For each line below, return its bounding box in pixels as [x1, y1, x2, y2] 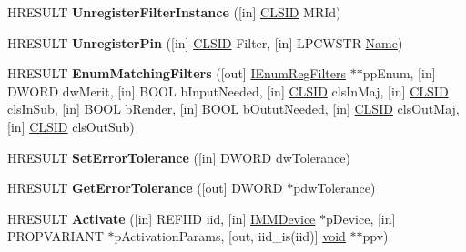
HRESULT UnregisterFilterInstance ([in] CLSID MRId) [7, 3, 341, 21]
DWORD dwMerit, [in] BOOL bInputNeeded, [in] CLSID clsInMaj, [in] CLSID [7, 81, 449, 100]
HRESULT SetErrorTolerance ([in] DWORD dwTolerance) [7, 147, 350, 166]
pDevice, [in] [326, 208, 396, 227]
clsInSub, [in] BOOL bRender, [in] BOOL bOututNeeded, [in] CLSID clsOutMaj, [7, 99, 460, 118]
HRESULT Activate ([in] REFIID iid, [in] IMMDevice [7, 208, 316, 227]
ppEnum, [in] [362, 64, 436, 83]
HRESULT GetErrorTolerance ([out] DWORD [7, 178, 283, 197]
